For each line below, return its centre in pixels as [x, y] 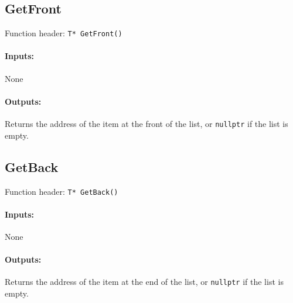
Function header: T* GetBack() [62, 191]
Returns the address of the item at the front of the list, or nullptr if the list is [146, 124]
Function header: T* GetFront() [64, 33]
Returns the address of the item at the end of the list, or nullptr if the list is [144, 282]
